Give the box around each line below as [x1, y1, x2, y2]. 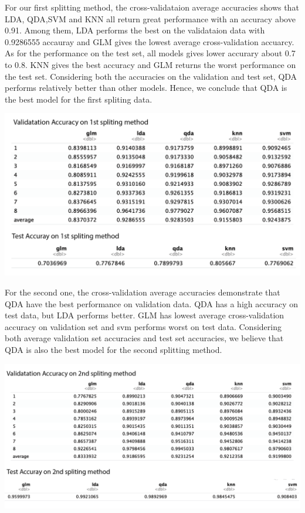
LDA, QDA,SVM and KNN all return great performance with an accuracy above [5, 12, 296, 25]
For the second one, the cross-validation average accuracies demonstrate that [5, 286, 280, 298]
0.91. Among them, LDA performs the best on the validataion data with [5, 24, 265, 36]
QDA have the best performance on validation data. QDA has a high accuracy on [5, 297, 298, 310]
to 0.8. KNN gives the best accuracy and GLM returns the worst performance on [5, 58, 296, 70]
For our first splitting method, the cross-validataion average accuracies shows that [5, 1, 299, 13]
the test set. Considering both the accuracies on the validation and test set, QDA [5, 70, 297, 82]
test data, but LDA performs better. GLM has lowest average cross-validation [5, 309, 284, 321]
